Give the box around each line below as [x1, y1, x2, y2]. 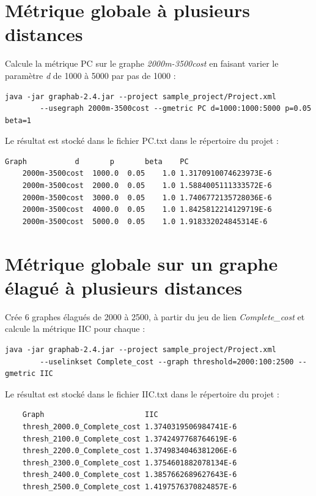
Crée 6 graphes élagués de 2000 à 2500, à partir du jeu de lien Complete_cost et [5, 310, 305, 323]
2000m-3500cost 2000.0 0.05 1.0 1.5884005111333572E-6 [22, 181, 272, 190]
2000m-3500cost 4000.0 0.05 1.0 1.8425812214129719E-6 [22, 205, 272, 214]
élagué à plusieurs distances [5, 274, 243, 299]
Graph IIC [22, 410, 158, 419]
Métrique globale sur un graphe [5, 250, 278, 276]
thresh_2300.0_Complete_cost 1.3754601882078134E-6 [22, 458, 237, 467]
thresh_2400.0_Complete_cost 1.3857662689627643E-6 [22, 470, 237, 479]
